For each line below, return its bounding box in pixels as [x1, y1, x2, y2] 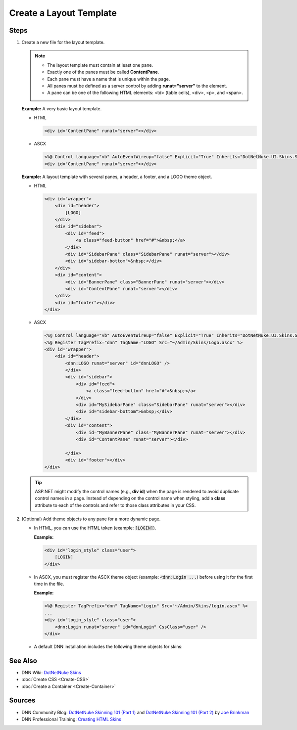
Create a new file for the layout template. [21, 40, 105, 46]
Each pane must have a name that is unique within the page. [47, 76, 170, 82]
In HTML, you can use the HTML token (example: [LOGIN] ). [34, 525, 156, 531]
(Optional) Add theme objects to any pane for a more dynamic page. [21, 516, 161, 522]
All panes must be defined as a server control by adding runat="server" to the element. [47, 83, 227, 89]
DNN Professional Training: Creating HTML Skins [21, 716, 121, 722]
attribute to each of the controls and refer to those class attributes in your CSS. [35, 502, 196, 508]
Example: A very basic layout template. [21, 105, 102, 111]
